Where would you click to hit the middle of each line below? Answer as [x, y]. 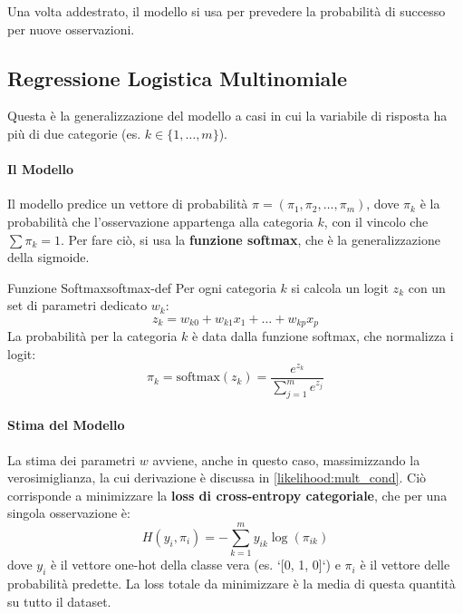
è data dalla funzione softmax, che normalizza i [323, 336]
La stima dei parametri [72, 459]
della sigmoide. [48, 257]
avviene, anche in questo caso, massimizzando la [286, 459]
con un [427, 287]
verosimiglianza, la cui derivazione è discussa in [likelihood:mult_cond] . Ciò [217, 478]
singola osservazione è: [69, 513]
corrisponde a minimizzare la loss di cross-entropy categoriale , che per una [227, 495]
